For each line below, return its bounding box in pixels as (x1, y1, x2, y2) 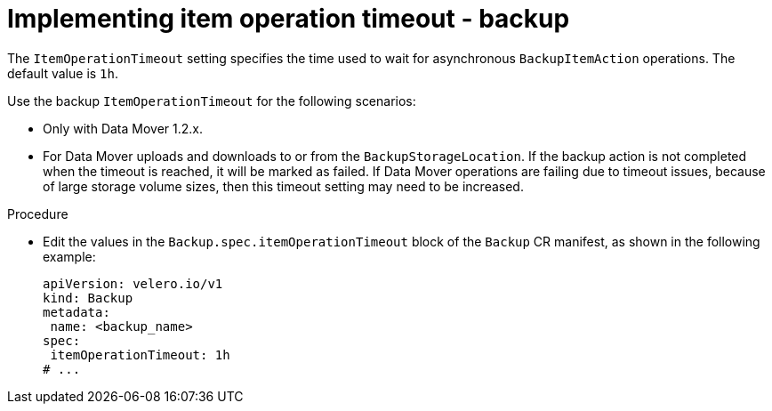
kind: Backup (43, 290, 133, 305)
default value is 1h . (7, 65, 119, 81)
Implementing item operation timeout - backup (7, 4, 570, 34)
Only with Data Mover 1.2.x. (43, 120, 204, 136)
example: (43, 248, 96, 264)
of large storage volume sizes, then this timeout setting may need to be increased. (43, 178, 524, 194)
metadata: (43, 304, 110, 319)
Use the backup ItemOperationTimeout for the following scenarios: (7, 93, 416, 109)
